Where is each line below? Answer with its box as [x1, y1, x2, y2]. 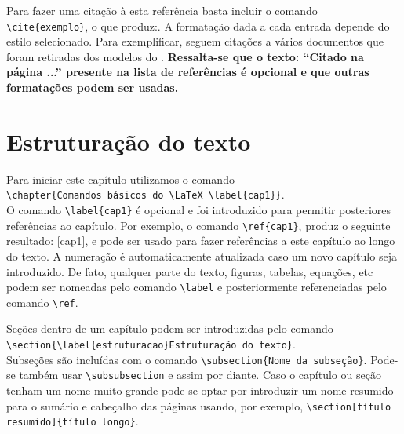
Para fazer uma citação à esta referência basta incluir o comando [6, 2, 318, 18]
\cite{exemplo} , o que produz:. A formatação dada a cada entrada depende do [6, 17, 390, 34]
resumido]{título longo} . [6, 413, 139, 429]
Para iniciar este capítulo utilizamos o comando [6, 170, 235, 187]
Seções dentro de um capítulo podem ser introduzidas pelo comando [6, 320, 333, 337]
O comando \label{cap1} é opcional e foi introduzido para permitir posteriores [6, 202, 391, 217]
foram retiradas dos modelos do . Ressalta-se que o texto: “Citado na [6, 48, 364, 64]
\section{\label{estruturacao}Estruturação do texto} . [6, 336, 297, 352]
